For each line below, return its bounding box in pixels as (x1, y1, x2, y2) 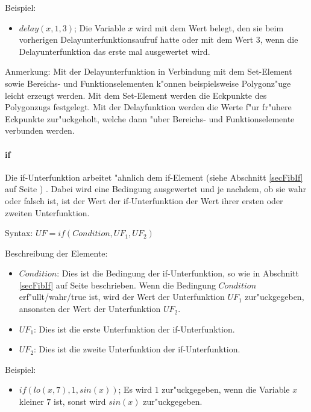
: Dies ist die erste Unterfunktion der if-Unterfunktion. (34, 322, 235, 335)
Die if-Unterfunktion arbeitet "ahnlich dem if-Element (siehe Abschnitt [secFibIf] (5, 170, 303, 183)
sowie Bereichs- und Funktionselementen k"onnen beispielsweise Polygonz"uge (5, 76, 291, 89)
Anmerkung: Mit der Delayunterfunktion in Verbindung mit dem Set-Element (5, 65, 292, 78)
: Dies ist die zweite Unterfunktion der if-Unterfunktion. (34, 343, 240, 355)
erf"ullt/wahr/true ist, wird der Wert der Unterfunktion (19, 290, 225, 303)
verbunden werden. (5, 124, 75, 137)
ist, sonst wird (54, 395, 106, 408)
